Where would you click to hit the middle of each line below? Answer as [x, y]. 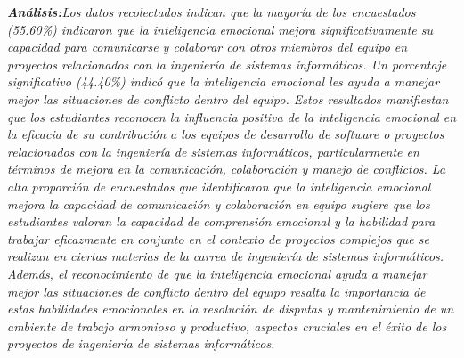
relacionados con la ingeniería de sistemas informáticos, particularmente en [213, 151]
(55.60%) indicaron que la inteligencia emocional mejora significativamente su [220, 29]
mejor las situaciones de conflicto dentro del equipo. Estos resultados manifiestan [228, 98]
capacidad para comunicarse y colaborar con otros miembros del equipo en [208, 47]
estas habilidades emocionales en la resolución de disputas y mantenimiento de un [231, 309]
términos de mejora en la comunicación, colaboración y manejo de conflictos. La [227, 169]
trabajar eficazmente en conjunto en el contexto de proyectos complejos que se [218, 238]
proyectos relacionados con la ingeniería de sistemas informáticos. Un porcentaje [227, 64]
